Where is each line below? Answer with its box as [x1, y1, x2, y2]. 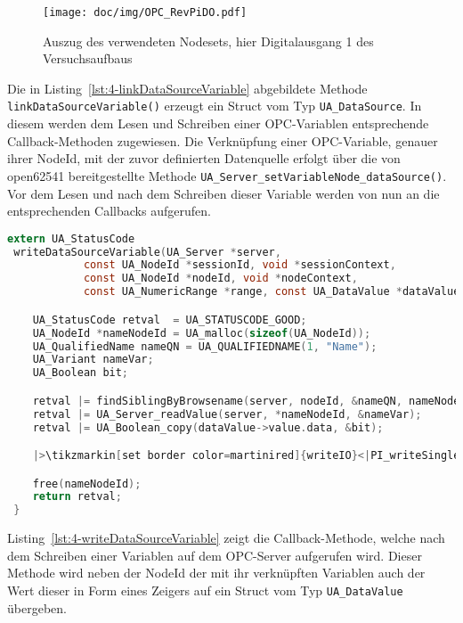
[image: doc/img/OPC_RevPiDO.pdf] [43, 6, 248, 19]
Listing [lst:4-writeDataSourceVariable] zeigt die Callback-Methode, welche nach [7, 529, 445, 547]
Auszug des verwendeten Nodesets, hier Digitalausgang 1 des [43, 31, 374, 50]
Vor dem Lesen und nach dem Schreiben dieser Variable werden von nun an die [7, 184, 440, 202]
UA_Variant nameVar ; [32, 353, 154, 366]
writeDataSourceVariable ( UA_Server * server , [13, 245, 281, 258]
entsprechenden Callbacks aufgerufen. [7, 201, 211, 220]
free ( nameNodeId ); [32, 477, 142, 490]
